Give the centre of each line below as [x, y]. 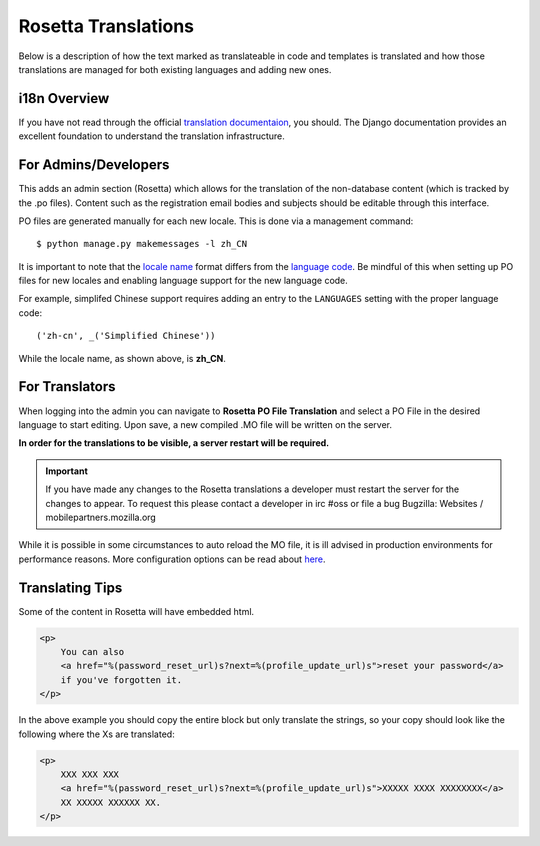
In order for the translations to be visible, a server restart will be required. [174, 443]
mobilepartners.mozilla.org [101, 517]
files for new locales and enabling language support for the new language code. [183, 281]
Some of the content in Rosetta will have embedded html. [136, 611]
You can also [92, 651]
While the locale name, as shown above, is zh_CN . [122, 358]
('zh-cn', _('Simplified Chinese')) [126, 336]
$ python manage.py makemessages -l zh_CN [142, 244]
